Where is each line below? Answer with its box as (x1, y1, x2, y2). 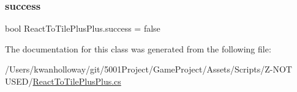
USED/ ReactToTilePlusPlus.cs (5, 75, 121, 87)
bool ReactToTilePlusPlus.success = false (5, 22, 160, 35)
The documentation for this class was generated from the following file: (5, 42, 271, 55)
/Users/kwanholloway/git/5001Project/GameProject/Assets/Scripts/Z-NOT (5, 63, 292, 76)
